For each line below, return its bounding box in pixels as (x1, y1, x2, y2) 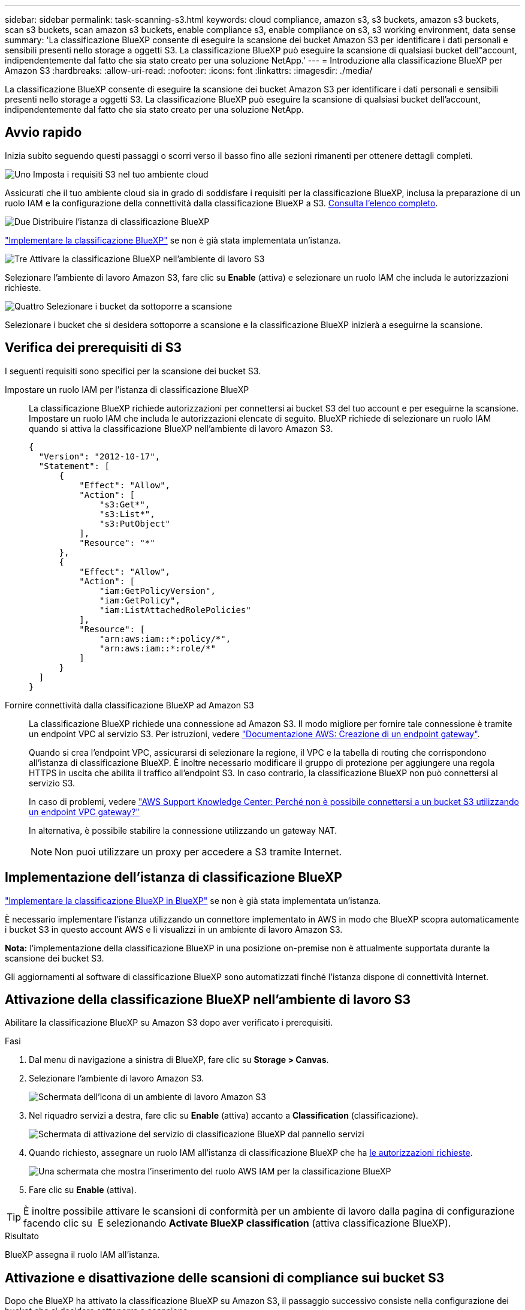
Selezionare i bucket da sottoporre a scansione (46, 301, 233, 311)
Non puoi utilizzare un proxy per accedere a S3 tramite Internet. (55, 845, 342, 858)
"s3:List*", (99, 509, 155, 519)
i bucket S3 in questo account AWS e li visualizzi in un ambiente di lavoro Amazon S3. (5, 924, 343, 935)
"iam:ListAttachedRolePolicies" (99, 605, 251, 615)
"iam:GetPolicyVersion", (99, 585, 216, 596)
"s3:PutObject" (99, 518, 171, 528)
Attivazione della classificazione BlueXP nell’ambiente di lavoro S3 (5, 991, 411, 1007)
